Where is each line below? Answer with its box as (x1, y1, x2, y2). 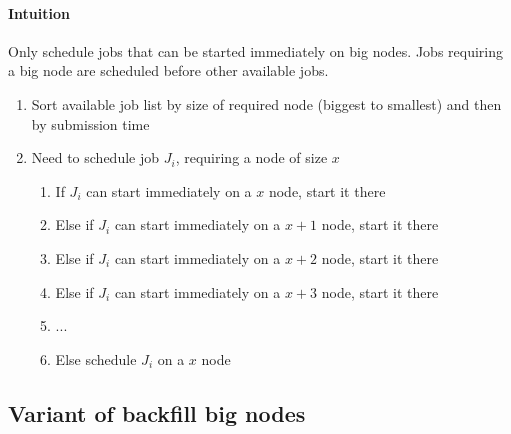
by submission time (31, 113, 150, 134)
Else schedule (55, 348, 137, 369)
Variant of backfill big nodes (8, 397, 306, 428)
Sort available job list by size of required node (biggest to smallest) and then (31, 93, 502, 114)
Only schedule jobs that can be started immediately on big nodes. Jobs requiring (8, 40, 503, 61)
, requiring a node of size (175, 147, 328, 168)
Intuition (8, 2, 70, 23)
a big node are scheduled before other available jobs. (8, 60, 329, 81)
